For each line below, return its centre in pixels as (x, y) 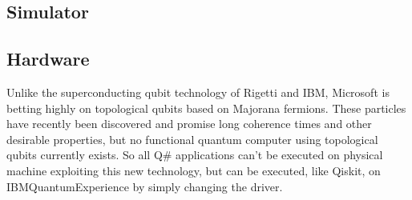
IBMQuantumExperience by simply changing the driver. (145, 186)
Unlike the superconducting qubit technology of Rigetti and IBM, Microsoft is (198, 92)
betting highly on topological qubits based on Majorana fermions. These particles (206, 108)
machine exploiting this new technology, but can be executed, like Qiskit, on (194, 170)
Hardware (48, 59)
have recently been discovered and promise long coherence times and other (189, 124)
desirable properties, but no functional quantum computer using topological (192, 139)
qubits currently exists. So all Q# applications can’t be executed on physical (195, 155)
